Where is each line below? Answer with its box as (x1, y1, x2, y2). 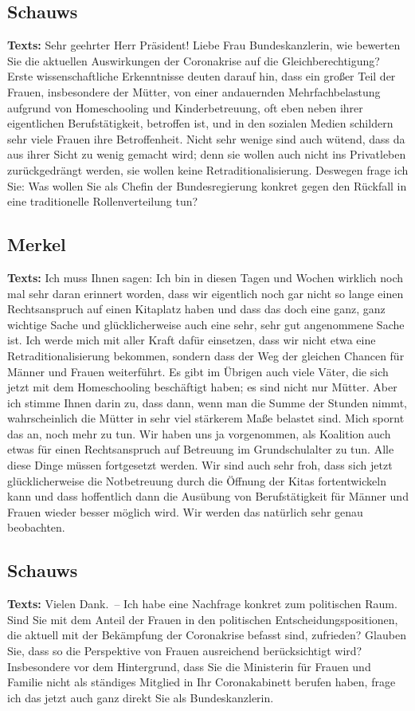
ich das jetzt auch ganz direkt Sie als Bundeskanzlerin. (7, 689, 274, 705)
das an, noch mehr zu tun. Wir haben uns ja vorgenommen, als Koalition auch (7, 425, 391, 442)
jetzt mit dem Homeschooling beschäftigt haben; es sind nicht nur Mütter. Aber (7, 379, 397, 395)
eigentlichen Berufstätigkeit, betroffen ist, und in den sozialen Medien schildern (7, 115, 393, 132)
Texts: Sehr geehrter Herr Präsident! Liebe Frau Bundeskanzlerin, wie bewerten (7, 37, 401, 53)
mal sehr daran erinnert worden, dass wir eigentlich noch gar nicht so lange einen (7, 285, 404, 301)
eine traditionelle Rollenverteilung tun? (7, 193, 198, 210)
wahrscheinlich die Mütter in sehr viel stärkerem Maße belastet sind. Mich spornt (7, 410, 405, 426)
